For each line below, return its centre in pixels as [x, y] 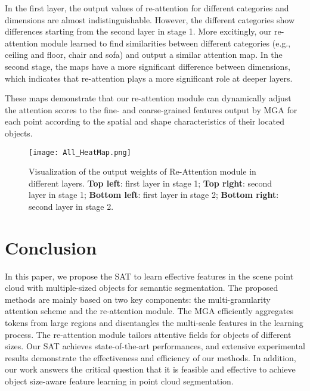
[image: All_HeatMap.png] [80, 152]
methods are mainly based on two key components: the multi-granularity [138, 299]
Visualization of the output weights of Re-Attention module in [142, 171]
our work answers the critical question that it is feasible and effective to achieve [150, 369]
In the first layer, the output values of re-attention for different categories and [147, 8]
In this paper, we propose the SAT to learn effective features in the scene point [149, 276]
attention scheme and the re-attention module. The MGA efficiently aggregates [149, 311]
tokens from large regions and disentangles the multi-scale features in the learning [154, 323]
